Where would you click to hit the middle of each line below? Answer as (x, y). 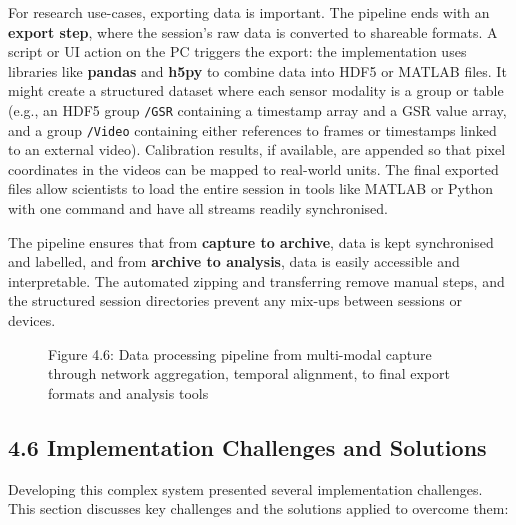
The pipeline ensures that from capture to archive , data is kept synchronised (251, 241)
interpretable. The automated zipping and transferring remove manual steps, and (256, 280)
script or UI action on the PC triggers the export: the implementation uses (237, 51)
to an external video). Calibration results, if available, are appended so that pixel (257, 149)
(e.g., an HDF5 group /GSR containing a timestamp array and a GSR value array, (257, 109)
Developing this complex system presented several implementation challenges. (245, 488)
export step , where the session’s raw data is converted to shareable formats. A (253, 31)
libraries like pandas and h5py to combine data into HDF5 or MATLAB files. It (257, 70)
